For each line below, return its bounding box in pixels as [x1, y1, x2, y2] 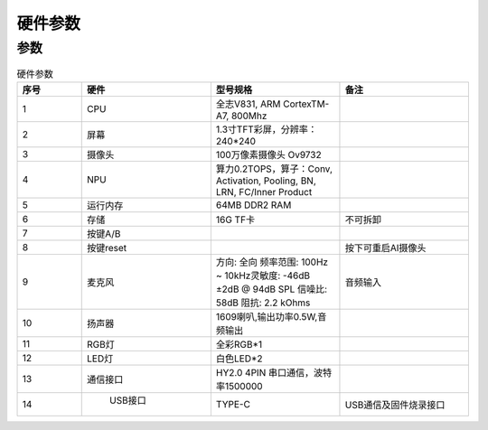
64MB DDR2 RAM [215, 199, 292, 211]
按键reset [86, 241, 127, 254]
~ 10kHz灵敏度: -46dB [215, 269, 311, 282]
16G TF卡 [215, 213, 256, 226]
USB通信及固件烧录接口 [344, 398, 446, 411]
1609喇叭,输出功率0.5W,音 [215, 310, 327, 322]
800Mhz [230, 109, 267, 122]
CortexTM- [283, 98, 330, 110]
